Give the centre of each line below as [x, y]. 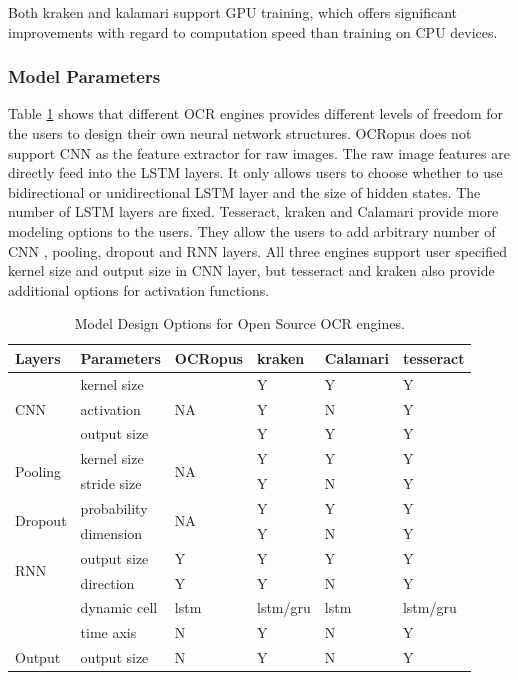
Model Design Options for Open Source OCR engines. [239, 323]
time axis [108, 632]
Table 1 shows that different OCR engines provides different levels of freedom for [256, 113]
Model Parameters [84, 76]
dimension [111, 532]
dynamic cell [119, 607]
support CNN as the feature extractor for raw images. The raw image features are [259, 152]
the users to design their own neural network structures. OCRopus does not [240, 133]
